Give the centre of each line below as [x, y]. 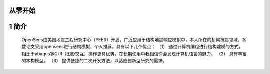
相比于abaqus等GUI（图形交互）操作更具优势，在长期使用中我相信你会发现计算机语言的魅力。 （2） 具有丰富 [134, 53]
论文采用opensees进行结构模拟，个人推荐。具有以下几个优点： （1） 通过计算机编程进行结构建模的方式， [134, 47]
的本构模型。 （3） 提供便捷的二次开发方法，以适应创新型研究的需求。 [94, 61]
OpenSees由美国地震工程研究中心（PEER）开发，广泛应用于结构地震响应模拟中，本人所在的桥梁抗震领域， [132, 40]
